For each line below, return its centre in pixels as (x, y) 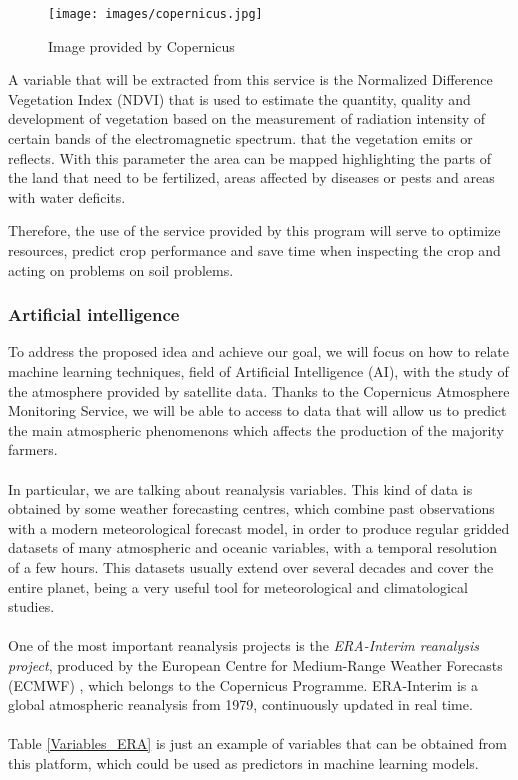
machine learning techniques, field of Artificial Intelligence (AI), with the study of (258, 371)
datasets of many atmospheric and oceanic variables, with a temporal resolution (252, 547)
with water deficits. (67, 196)
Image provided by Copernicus (141, 45)
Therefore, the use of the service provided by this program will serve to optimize (254, 230)
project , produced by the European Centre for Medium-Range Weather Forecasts (255, 664)
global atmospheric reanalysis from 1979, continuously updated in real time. (240, 704)
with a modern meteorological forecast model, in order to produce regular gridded (259, 527)
